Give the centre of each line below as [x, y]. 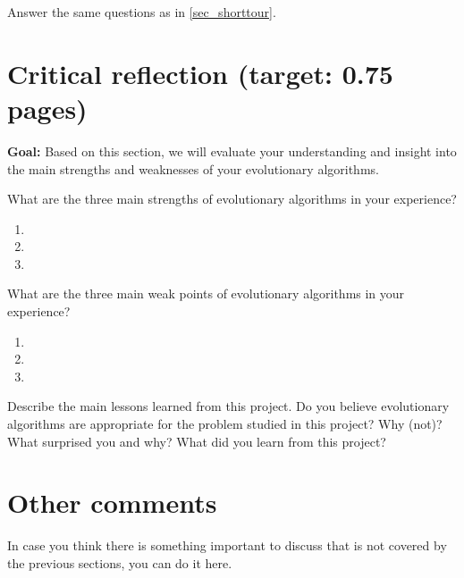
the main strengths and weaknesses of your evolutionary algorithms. [193, 168]
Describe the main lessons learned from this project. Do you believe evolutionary [228, 406]
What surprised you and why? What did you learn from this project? [197, 441]
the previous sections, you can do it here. [120, 562]
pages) [47, 108]
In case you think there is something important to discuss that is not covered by [227, 545]
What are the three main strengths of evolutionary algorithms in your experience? [232, 199]
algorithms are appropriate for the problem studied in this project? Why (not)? [225, 424]
